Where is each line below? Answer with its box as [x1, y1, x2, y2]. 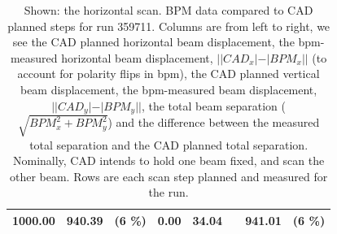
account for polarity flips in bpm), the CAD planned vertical [17, 65, 320, 82]
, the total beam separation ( [141, 97, 287, 114]
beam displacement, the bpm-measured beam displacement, [20, 80, 317, 97]
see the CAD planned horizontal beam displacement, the [12, 33, 295, 50]
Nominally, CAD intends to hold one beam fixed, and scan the [12, 152, 325, 169]
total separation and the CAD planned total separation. [29, 136, 309, 153]
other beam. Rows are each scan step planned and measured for [9, 167, 328, 184]
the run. [148, 184, 189, 201]
